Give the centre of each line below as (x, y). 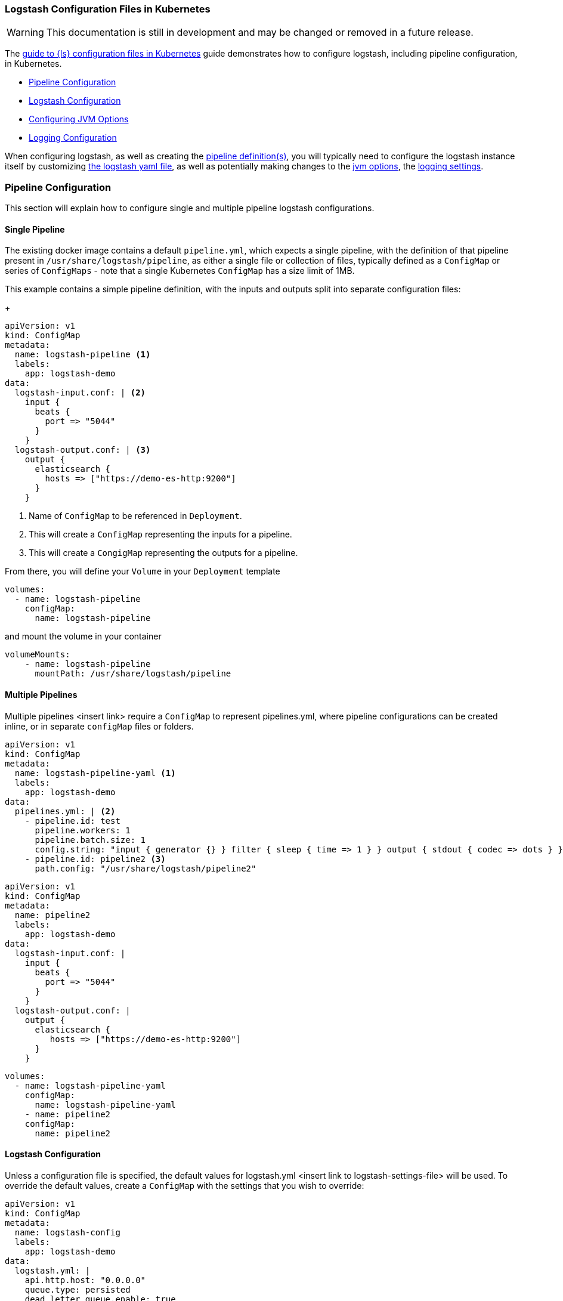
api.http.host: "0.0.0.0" (85, 1280)
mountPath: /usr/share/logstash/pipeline (133, 674)
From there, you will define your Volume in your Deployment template (143, 571)
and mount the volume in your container (83, 636)
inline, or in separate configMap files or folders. (99, 726)
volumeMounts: (38, 655)
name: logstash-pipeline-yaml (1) (95, 773)
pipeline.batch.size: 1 (90, 840)
